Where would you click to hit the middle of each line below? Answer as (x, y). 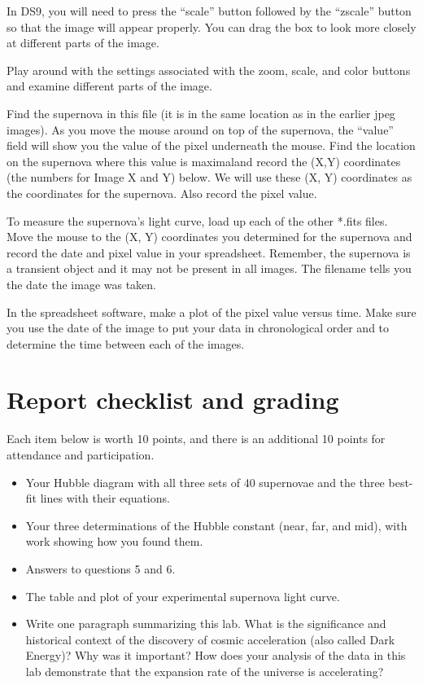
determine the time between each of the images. (126, 343)
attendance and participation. (81, 454)
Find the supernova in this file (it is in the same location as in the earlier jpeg (201, 113)
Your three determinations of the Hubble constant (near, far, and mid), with (216, 525)
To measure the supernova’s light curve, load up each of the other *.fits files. (197, 220)
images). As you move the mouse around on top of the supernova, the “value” (200, 129)
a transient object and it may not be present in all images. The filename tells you (209, 268)
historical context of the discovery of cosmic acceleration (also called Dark (210, 639)
